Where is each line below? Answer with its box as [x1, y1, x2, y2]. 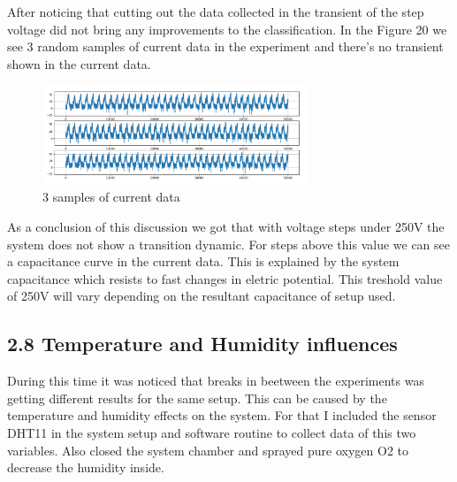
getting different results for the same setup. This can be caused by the [7, 388, 387, 407]
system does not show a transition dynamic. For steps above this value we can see [7, 234, 451, 253]
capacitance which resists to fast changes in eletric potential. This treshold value [7, 269, 443, 287]
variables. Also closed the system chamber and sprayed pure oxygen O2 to [7, 440, 409, 459]
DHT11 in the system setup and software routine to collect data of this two [7, 424, 416, 441]
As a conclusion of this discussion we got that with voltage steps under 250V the [7, 218, 445, 236]
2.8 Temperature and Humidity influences [7, 330, 398, 357]
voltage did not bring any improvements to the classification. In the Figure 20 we [7, 19, 447, 38]
